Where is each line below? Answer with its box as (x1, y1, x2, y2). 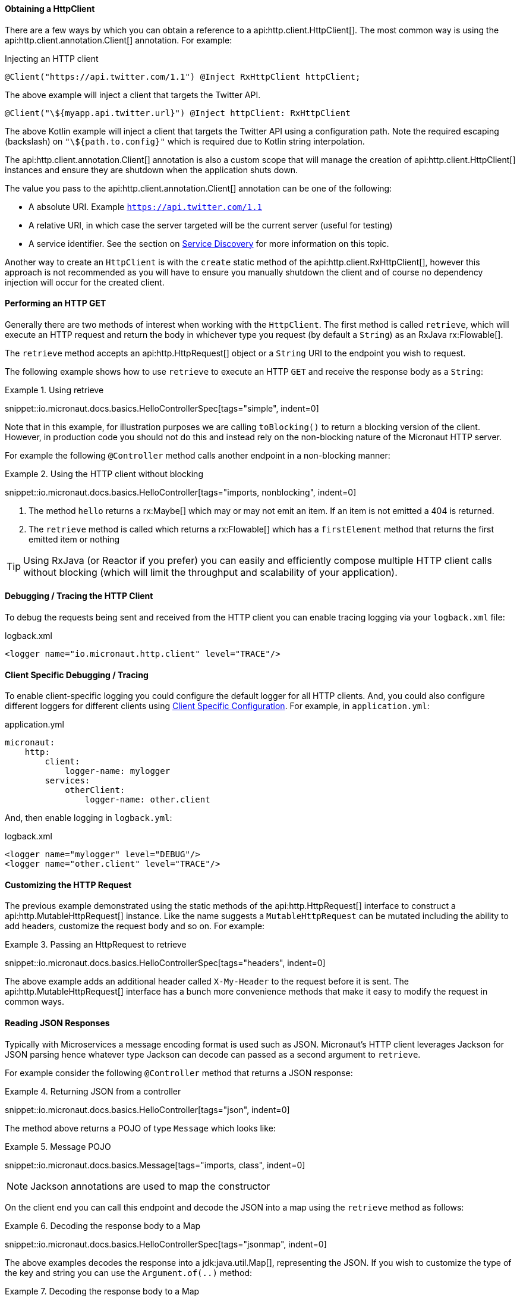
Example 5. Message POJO (5, 1141, 111, 1152)
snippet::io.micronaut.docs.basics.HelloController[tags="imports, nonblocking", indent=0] (5, 487, 357, 497)
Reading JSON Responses (5, 1018, 110, 1029)
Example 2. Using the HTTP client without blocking (5, 468, 203, 479)
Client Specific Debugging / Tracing (5, 669, 149, 680)
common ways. (5, 996, 64, 1007)
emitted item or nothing (29, 534, 120, 544)
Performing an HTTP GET (5, 298, 106, 309)
